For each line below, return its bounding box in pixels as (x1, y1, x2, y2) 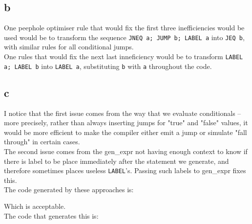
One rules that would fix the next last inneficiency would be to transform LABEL (4, 51, 243, 62)
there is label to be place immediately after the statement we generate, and (4, 156, 229, 166)
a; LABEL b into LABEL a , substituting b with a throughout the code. (4, 61, 212, 71)
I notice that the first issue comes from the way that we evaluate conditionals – (4, 108, 241, 118)
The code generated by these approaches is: (4, 184, 134, 195)
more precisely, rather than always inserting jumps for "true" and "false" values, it (4, 117, 248, 128)
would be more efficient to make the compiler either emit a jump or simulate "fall (4, 127, 247, 137)
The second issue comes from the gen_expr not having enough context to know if (4, 146, 248, 156)
